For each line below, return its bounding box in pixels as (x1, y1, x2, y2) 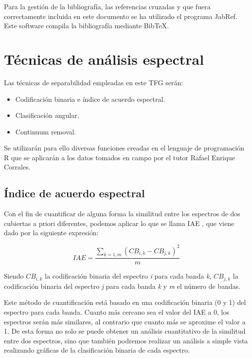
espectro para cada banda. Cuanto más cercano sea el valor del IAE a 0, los (4, 307, 230, 317)
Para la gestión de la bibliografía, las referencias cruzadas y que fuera (4, 1, 211, 11)
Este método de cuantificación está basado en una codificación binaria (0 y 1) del (4, 297, 246, 307)
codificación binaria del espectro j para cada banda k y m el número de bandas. (4, 281, 241, 291)
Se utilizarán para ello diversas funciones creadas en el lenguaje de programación (4, 143, 245, 153)
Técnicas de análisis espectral (4, 49, 204, 69)
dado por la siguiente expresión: (4, 227, 99, 238)
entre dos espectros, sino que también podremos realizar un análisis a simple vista (4, 335, 248, 345)
